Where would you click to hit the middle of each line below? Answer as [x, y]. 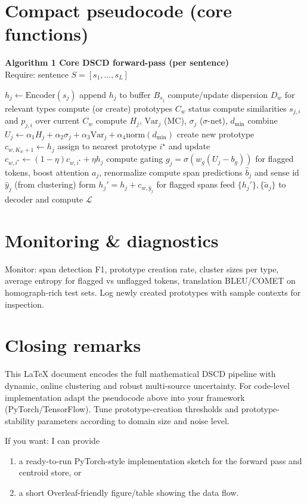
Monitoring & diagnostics [112, 240]
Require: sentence [37, 74]
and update [189, 146]
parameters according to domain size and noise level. [133, 420]
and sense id [277, 172]
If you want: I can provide [52, 441]
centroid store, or [50, 472]
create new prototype [215, 134]
